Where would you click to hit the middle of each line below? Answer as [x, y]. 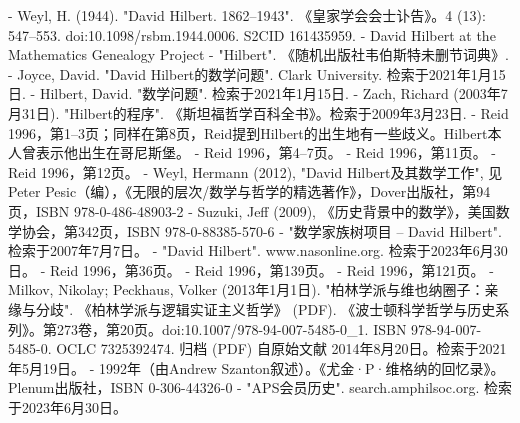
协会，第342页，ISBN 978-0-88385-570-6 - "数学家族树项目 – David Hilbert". [261, 230]
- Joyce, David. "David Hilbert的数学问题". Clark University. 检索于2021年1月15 [257, 73]
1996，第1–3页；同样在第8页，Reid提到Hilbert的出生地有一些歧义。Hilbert [248, 132]
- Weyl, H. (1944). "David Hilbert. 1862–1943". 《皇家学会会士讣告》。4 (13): [247, 15]
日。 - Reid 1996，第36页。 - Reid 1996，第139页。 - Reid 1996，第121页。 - [251, 269]
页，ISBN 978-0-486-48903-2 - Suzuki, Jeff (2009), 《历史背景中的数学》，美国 [252, 210]
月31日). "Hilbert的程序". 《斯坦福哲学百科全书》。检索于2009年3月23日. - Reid [258, 112]
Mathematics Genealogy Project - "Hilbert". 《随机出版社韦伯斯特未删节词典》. [258, 54]
